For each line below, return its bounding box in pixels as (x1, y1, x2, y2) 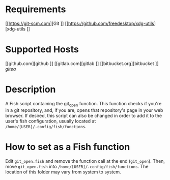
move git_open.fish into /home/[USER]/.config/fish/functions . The (5, 163, 149, 169)
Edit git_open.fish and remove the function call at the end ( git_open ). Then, (5, 158, 165, 164)
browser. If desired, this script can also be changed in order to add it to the (5, 112, 162, 118)
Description (5, 84, 56, 95)
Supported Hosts (5, 44, 79, 55)
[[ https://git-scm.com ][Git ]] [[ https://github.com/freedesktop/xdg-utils (5, 20, 154, 26)
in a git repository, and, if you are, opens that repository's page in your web (5, 107, 163, 113)
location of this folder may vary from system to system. (5, 169, 121, 175)
